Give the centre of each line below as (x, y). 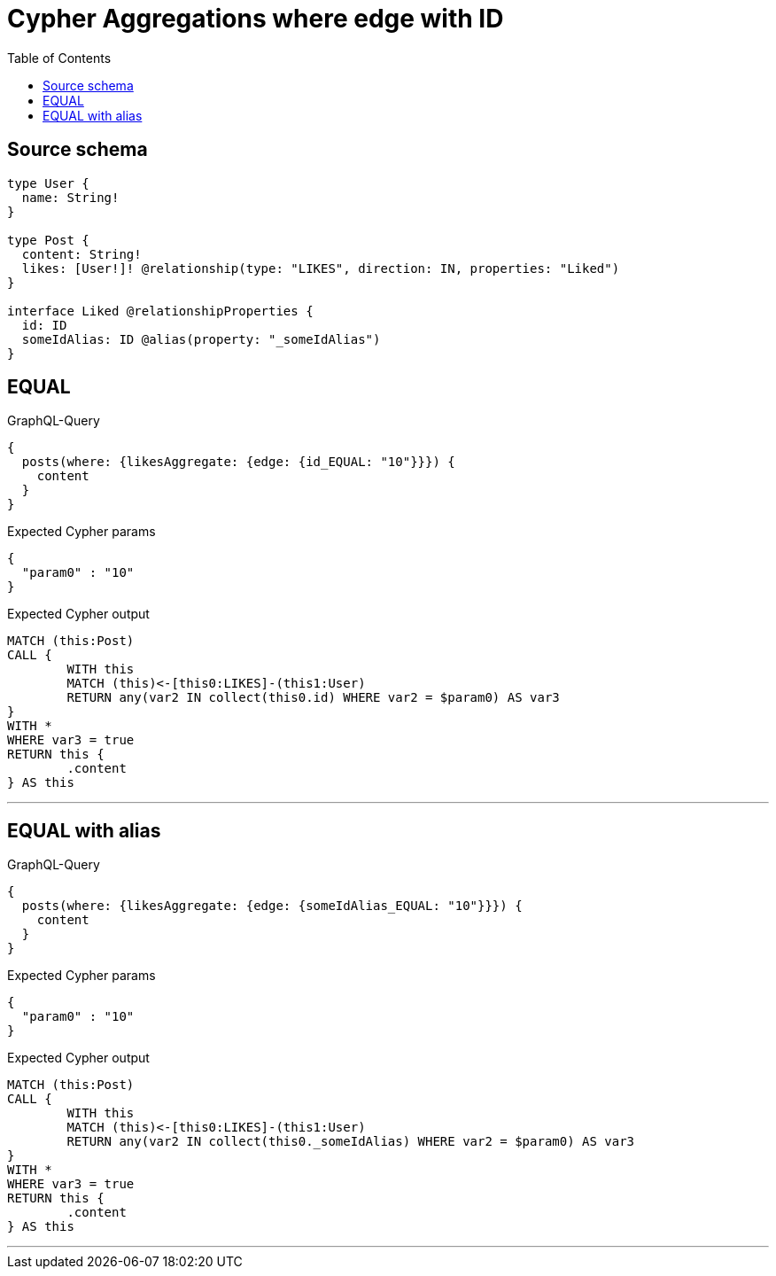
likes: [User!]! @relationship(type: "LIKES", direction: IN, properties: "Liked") (321, 268)
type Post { (48, 240)
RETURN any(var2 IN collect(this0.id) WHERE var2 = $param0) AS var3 (313, 698)
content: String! (81, 254)
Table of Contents (59, 58)
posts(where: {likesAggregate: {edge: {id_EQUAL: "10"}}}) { (238, 462)
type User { (48, 183)
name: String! (70, 197)
